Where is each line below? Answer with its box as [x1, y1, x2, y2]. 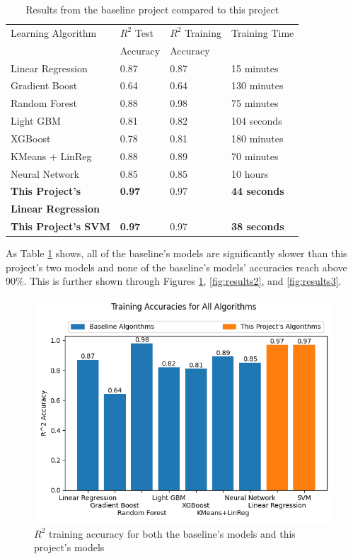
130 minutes [231, 78, 284, 93]
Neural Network [11, 166, 79, 181]
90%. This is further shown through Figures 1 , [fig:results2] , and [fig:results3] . [6, 273, 342, 288]
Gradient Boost [11, 78, 78, 93]
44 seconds [231, 183, 284, 198]
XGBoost [11, 130, 51, 145]
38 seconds [231, 219, 284, 234]
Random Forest [11, 96, 77, 111]
